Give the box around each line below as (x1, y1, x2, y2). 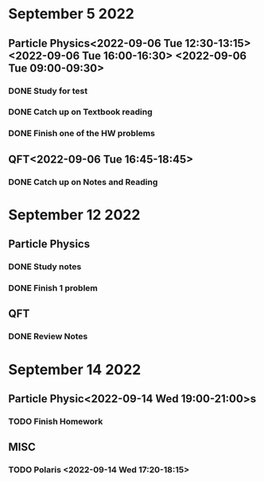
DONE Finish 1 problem (8, 283, 98, 294)
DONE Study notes (8, 261, 82, 272)
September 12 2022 (8, 205, 141, 224)
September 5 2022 (8, 5, 135, 23)
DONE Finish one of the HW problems (8, 128, 155, 139)
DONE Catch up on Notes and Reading (8, 176, 158, 187)
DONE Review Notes (8, 331, 88, 342)
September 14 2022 (8, 360, 142, 378)
